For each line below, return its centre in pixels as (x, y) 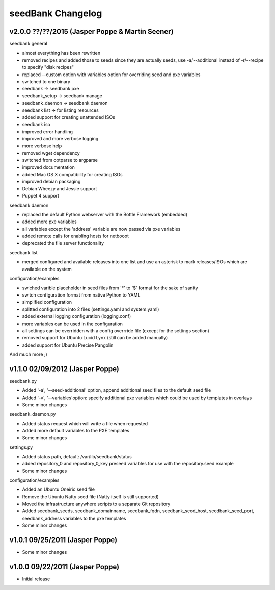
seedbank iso (36, 125)
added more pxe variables (49, 222)
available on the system (47, 269)
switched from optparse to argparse (60, 160)
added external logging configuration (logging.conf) (77, 316)
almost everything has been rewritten (61, 53)
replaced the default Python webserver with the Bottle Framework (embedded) (105, 215)
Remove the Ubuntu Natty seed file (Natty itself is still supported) (90, 497)
